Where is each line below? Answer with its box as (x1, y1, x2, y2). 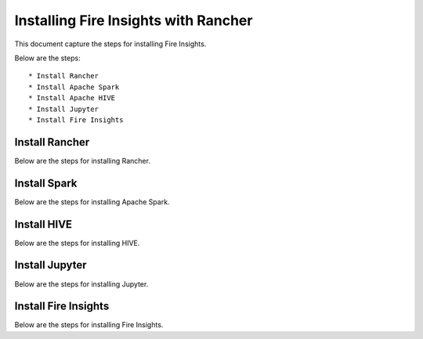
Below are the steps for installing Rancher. (14, 156, 150, 165)
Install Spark (14, 176, 78, 189)
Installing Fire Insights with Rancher (14, 12, 253, 29)
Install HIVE (14, 218, 73, 231)
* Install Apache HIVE (28, 94, 116, 103)
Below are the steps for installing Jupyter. (14, 279, 149, 289)
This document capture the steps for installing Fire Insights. (14, 39, 207, 49)
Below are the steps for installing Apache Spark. (14, 197, 170, 207)
